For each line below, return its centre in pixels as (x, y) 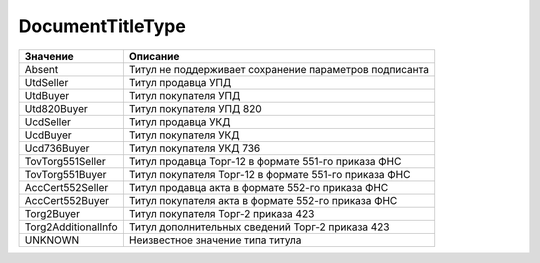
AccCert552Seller (66, 187)
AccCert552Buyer (67, 200)
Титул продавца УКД (179, 122)
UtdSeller (46, 82)
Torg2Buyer (52, 213)
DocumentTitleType (102, 26)
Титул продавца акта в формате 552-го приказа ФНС (258, 187)
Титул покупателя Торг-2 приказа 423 (221, 213)
